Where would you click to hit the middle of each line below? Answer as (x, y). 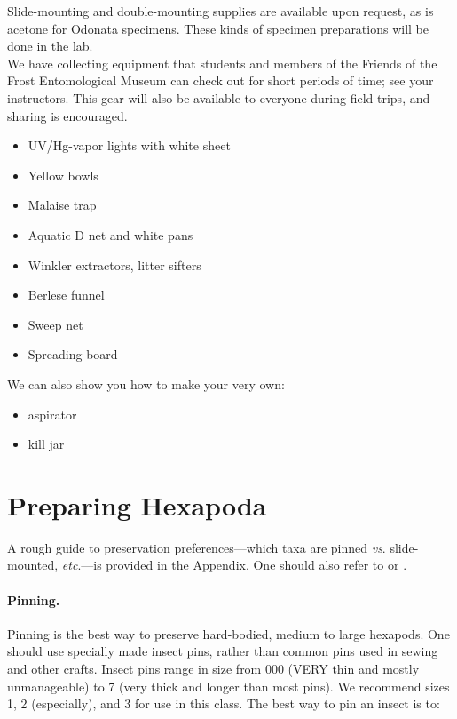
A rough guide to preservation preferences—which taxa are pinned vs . (197, 547)
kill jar (46, 444)
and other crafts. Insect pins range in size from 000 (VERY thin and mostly (213, 668)
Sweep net (55, 324)
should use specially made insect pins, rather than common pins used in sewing (223, 651)
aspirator (52, 414)
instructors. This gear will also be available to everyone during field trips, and (219, 97)
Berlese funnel (66, 295)
